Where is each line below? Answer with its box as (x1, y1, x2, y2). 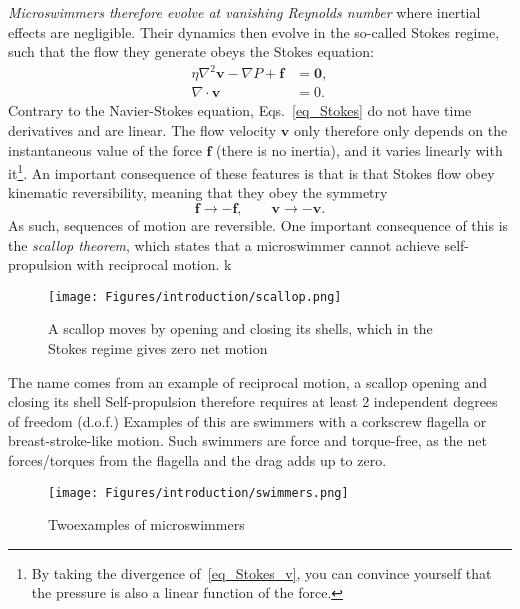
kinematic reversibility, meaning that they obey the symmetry (8, 182, 388, 203)
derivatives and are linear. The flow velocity (8, 119, 277, 140)
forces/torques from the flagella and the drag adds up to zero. (8, 449, 387, 470)
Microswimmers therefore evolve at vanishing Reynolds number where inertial (8, 2, 481, 22)
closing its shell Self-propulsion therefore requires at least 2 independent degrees (8, 391, 498, 412)
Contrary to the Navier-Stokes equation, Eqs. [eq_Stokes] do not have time (8, 100, 472, 121)
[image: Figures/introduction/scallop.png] (48, 289, 342, 304)
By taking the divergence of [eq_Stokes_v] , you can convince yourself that (31, 562, 492, 583)
